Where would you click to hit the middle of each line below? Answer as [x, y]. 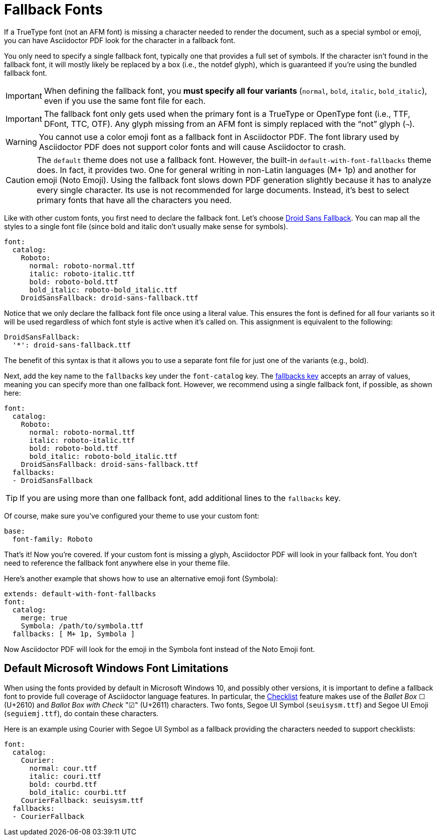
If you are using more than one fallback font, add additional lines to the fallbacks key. [180, 498]
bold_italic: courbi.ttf [78, 792]
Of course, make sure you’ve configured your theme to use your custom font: [132, 516]
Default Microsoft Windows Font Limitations [116, 668]
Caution [20, 180]
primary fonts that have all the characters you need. [134, 200]
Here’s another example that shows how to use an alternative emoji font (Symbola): [141, 578]
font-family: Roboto [53, 539]
